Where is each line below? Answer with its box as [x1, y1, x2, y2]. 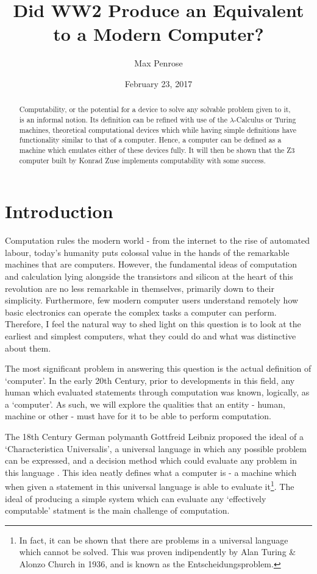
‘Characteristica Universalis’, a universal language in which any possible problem [5, 442, 307, 455]
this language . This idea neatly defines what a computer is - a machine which [5, 466, 297, 478]
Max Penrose [134, 57, 183, 69]
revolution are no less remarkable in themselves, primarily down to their [5, 282, 274, 294]
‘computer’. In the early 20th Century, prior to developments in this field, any [5, 374, 295, 386]
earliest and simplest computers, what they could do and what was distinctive [5, 329, 296, 342]
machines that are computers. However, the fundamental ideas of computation [5, 258, 297, 271]
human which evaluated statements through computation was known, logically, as [5, 386, 310, 399]
